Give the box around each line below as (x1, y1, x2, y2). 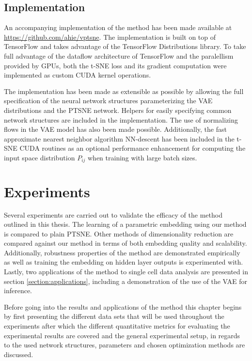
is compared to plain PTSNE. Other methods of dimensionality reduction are (4, 228, 234, 238)
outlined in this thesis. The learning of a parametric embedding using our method (4, 219, 247, 229)
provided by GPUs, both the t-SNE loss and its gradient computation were (4, 60, 227, 70)
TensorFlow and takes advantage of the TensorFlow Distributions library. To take (4, 41, 246, 51)
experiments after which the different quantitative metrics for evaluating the (4, 321, 230, 331)
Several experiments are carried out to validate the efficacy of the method (4, 209, 222, 220)
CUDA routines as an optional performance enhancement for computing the (19, 143, 246, 153)
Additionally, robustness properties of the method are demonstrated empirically (4, 247, 240, 257)
